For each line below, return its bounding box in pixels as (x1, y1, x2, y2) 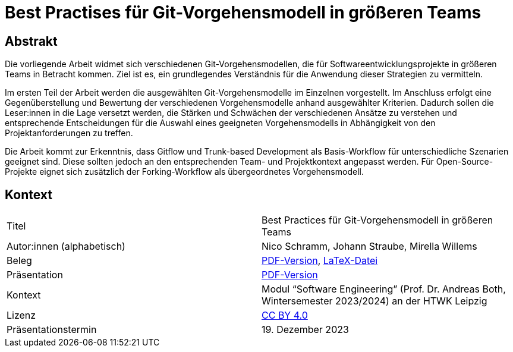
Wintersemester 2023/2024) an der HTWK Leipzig (262, 295, 487, 307)
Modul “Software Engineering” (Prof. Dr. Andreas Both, (262, 283, 506, 296)
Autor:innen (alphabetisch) (7, 240, 125, 253)
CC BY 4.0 (262, 309, 308, 322)
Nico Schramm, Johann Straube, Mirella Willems (262, 240, 477, 253)
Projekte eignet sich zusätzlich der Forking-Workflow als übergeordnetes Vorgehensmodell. (5, 166, 364, 177)
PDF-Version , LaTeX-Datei (262, 254, 378, 267)
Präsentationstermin (7, 323, 97, 336)
